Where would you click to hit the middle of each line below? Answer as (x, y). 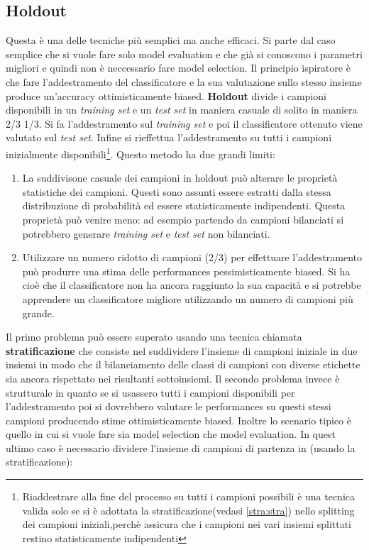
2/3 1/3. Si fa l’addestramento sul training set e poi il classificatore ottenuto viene (184, 123)
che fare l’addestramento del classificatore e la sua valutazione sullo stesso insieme (184, 81)
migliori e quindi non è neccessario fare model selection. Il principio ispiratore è (178, 68)
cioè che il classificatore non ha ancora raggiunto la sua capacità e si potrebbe (192, 285)
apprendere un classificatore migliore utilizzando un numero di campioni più (188, 298)
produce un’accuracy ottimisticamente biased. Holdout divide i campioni (166, 95)
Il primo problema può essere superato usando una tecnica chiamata (154, 337)
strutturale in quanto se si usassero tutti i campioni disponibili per (150, 392)
